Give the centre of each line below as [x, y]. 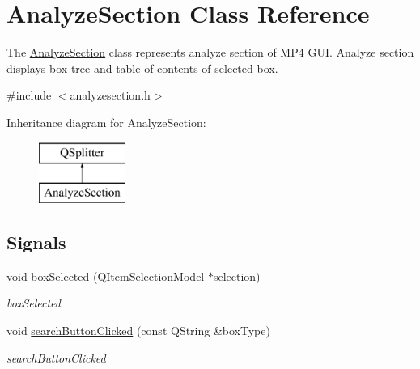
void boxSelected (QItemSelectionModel [106, 276]
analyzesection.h [110, 95]
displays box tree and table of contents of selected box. [142, 68]
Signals [36, 242]
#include [29, 95]
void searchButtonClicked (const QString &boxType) [138, 331]
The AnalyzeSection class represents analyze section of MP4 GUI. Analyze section [210, 52]
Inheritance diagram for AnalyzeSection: [106, 122]
